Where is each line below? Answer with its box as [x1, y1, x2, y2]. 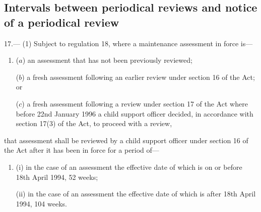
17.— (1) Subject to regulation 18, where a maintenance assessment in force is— [4, 38, 253, 48]
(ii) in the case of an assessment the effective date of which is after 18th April [16, 188, 256, 199]
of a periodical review [4, 14, 119, 30]
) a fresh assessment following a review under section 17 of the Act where [22, 98, 248, 109]
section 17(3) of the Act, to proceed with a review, [16, 118, 172, 129]
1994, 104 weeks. [16, 198, 67, 208]
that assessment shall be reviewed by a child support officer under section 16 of [4, 135, 248, 145]
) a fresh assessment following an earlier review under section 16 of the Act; [22, 71, 255, 82]
